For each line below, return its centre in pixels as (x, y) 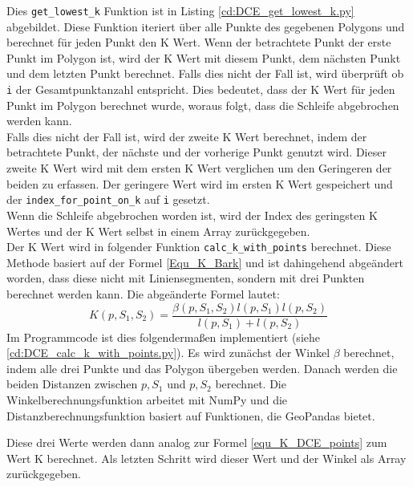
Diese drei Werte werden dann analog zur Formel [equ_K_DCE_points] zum (197, 442)
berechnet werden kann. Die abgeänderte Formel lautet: (143, 293)
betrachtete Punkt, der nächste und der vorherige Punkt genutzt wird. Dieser (196, 152)
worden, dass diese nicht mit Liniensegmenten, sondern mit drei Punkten (186, 278)
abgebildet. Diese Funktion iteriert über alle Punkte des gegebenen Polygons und (206, 26)
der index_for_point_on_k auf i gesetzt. (108, 199)
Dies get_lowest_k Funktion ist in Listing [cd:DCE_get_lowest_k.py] (180, 10)
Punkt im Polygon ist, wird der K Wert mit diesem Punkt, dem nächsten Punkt (204, 57)
